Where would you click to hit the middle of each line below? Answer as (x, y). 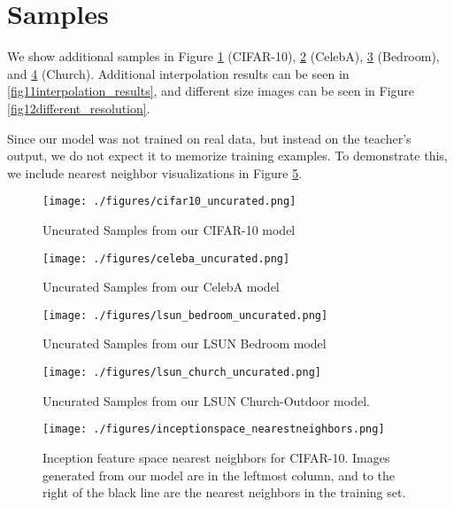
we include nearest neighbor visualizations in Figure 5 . (155, 172)
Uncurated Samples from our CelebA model (161, 287)
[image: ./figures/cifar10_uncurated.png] (169, 202)
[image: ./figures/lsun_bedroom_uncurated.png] (185, 315)
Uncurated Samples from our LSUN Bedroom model (185, 343)
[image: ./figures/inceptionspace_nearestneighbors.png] (214, 429)
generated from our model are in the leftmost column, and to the (219, 475)
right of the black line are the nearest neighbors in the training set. (224, 492)
